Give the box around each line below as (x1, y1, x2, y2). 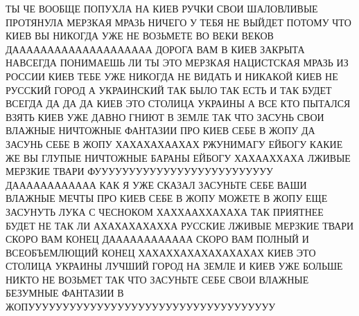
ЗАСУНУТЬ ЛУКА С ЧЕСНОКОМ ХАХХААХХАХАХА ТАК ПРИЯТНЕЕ (6, 204, 324, 219)
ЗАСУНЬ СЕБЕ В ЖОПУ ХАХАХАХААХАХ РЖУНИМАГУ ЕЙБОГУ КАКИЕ (6, 136, 343, 151)
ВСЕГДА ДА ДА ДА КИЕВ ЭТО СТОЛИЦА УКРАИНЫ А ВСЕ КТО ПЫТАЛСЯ (6, 96, 351, 111)
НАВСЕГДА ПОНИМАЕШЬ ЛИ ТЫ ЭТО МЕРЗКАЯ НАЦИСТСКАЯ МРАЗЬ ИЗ (6, 55, 349, 70)
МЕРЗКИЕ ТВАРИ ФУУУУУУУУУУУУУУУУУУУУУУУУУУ (6, 164, 274, 178)
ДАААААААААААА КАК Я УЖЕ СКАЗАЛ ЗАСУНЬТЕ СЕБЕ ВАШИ (6, 177, 307, 192)
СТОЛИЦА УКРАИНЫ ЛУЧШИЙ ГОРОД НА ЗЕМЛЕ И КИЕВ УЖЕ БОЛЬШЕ (6, 259, 343, 273)
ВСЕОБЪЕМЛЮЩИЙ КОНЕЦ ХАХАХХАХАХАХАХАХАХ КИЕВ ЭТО (6, 245, 316, 259)
